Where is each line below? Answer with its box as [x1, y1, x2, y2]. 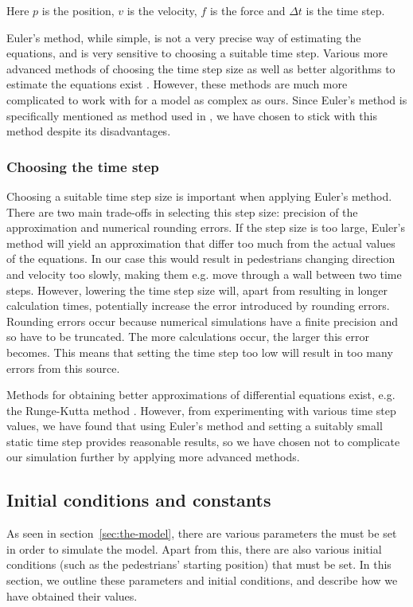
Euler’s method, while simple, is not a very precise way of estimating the [6, 29, 361, 45]
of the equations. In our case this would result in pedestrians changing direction [6, 250, 395, 267]
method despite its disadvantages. [6, 123, 171, 139]
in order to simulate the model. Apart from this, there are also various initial [6, 540, 382, 557]
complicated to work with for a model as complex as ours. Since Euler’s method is [6, 91, 407, 108]
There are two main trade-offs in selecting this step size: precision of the [6, 203, 358, 220]
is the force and [209, 2, 286, 18]
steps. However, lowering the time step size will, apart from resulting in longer [6, 281, 388, 298]
